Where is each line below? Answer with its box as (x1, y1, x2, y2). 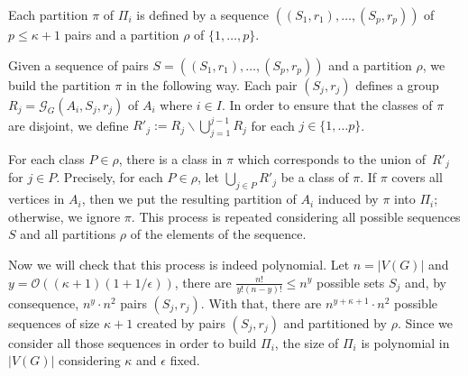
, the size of (274, 333, 339, 352)
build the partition (8, 75, 111, 94)
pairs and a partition (64, 25, 179, 43)
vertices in (8, 189, 65, 208)
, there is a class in (118, 149, 223, 168)
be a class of (280, 168, 349, 187)
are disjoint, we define (8, 115, 129, 134)
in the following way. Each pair (125, 75, 298, 94)
